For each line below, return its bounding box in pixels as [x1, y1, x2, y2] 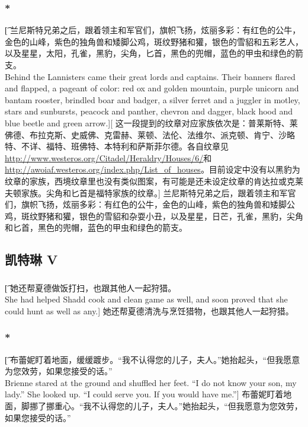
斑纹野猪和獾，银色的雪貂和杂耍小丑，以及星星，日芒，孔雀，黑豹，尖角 [21, 209, 303, 222]
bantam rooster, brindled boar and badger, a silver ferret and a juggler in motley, [5, 93, 300, 106]
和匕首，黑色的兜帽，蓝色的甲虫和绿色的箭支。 [5, 221, 187, 234]
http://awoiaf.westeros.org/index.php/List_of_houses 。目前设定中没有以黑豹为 [5, 163, 300, 176]
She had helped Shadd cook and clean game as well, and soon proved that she [5, 293, 288, 305]
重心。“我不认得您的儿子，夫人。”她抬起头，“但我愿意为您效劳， [54, 399, 303, 412]
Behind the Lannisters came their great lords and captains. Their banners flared [5, 70, 296, 82]
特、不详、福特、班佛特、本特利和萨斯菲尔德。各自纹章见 [5, 140, 229, 152]
